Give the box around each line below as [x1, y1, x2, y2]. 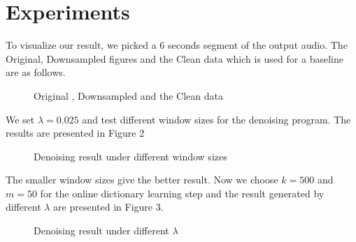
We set [6, 112, 35, 126]
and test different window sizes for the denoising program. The [82, 112, 351, 126]
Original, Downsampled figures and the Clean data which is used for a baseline [6, 51, 343, 66]
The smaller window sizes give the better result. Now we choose [6, 172, 278, 187]
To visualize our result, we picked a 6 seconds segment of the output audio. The [6, 38, 348, 52]
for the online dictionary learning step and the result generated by [40, 186, 325, 200]
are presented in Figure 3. [53, 199, 164, 214]
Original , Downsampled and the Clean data [34, 88, 223, 103]
